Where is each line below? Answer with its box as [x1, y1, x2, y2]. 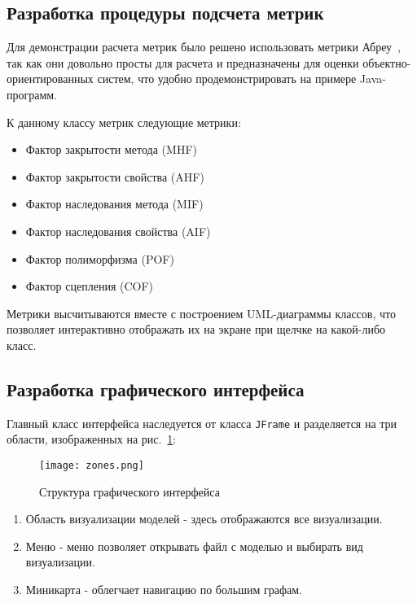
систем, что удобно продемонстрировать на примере [97, 70, 357, 87]
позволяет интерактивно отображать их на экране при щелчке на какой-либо [7, 321, 385, 338]
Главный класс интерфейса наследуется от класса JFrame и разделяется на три [7, 414, 397, 431]
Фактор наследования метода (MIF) [25, 195, 204, 212]
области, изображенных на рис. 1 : [7, 430, 177, 448]
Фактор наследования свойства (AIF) [25, 222, 211, 239]
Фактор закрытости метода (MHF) [25, 141, 197, 158]
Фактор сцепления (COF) [25, 277, 154, 295]
